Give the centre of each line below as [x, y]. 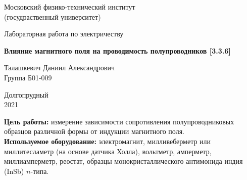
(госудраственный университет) [53, 16]
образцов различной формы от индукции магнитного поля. [94, 131]
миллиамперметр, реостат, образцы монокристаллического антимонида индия [124, 161]
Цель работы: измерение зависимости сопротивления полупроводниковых [119, 121]
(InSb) [14, 171]
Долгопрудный [26, 94]
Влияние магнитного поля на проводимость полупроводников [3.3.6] [117, 50]
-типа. [40, 171]
